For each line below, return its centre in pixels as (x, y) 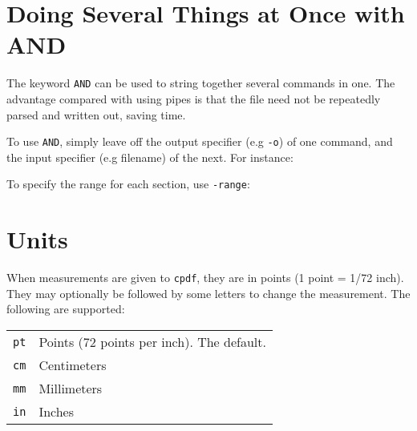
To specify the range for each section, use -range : (128, 184)
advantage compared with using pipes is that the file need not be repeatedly (194, 98)
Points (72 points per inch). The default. (152, 342)
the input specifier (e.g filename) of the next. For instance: (150, 157)
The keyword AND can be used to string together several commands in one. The (201, 83)
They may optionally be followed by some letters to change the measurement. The (208, 293)
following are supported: (66, 309)
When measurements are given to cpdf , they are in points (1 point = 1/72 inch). (205, 278)
